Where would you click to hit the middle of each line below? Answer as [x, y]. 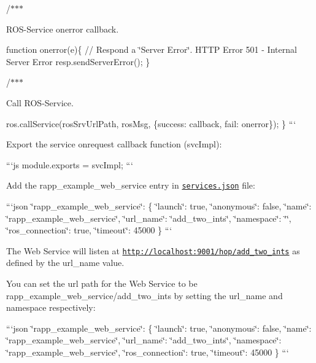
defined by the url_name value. [65, 263]
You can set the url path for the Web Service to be [102, 283]
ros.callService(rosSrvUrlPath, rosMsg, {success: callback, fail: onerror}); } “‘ [151, 123]
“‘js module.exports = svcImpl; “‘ [70, 164]
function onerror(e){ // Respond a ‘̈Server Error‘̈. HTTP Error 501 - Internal [152, 49]
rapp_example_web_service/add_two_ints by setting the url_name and [145, 295]
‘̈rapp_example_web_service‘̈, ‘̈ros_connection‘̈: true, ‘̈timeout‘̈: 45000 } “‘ [148, 352]
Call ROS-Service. [40, 102]
